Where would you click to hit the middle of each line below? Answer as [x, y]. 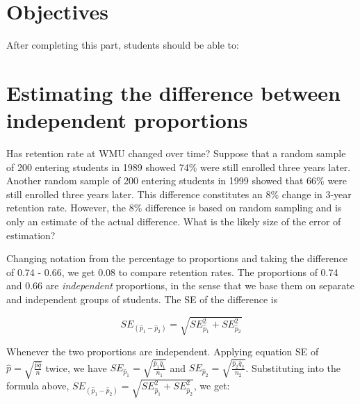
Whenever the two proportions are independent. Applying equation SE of [163, 352]
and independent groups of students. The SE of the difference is [142, 299]
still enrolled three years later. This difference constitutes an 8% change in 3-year [179, 194]
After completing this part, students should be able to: [123, 45]
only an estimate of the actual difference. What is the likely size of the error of [174, 221]
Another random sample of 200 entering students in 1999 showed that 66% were [177, 180]
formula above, [38, 386]
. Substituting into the [293, 367]
